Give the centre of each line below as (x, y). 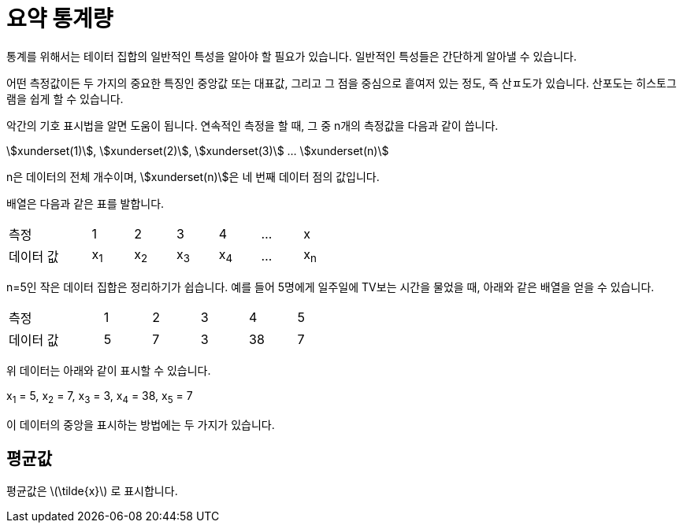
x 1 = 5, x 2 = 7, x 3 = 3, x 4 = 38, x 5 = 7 (100, 397)
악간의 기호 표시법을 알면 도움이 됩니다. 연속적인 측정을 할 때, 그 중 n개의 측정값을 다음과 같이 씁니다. (252, 125)
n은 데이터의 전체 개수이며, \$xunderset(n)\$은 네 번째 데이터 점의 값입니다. (193, 176)
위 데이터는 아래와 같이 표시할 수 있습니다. (109, 370)
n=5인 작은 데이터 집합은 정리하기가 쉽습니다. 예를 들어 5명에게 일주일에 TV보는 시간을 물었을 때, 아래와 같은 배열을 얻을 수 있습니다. (330, 287)
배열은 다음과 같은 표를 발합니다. (85, 203)
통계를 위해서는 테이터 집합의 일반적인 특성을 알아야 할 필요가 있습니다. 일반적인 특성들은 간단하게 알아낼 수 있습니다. (292, 56)
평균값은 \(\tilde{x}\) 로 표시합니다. (92, 491)
